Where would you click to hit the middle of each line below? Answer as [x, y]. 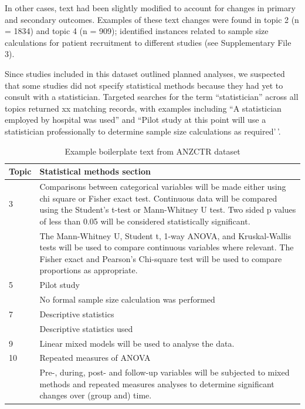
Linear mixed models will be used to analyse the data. [137, 343]
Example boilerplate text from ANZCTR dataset [152, 151]
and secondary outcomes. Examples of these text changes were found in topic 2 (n [152, 19]
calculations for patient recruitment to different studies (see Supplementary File [148, 42]
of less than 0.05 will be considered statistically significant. [145, 221]
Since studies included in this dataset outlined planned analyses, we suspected [145, 73]
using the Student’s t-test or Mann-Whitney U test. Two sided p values [168, 209]
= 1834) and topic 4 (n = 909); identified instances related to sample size [137, 31]
